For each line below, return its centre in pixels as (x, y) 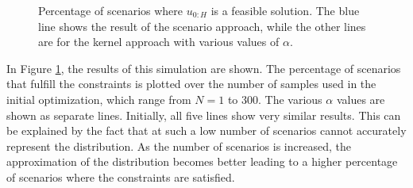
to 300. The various (275, 99)
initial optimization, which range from (99, 99)
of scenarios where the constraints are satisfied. (121, 176)
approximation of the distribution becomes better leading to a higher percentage (202, 161)
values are (361, 99)
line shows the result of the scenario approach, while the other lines (202, 26)
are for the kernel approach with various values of (159, 42)
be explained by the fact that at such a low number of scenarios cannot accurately (206, 130)
